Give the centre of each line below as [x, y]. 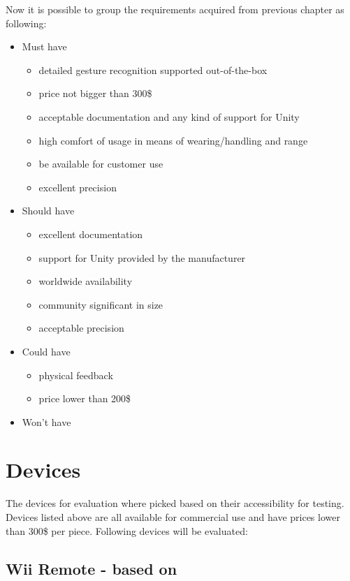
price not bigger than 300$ [95, 93]
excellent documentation [91, 234]
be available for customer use [101, 164]
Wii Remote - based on [92, 568]
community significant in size [101, 304]
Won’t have [46, 421]
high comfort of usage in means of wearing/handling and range [173, 140]
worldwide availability [86, 281]
